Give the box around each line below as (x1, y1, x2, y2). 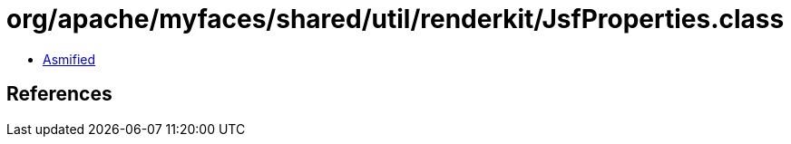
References (6, 82, 112, 106)
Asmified (43, 51, 96, 67)
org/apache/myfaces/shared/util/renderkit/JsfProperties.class (6, 4, 785, 34)
